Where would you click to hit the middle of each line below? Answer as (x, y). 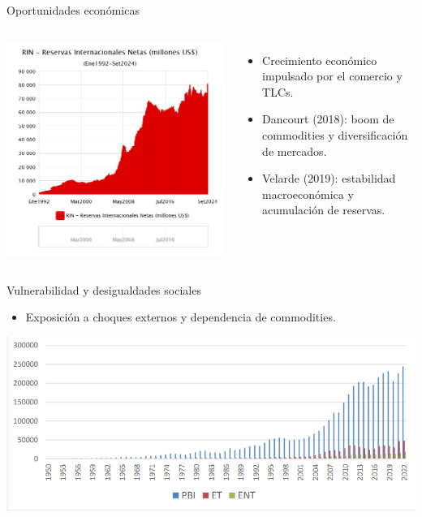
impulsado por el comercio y (332, 76)
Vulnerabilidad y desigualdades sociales (104, 289)
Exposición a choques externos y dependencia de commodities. (181, 317)
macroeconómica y (308, 194)
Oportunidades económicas (73, 10)
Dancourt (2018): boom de (328, 119)
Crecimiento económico (320, 60)
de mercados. (295, 151)
